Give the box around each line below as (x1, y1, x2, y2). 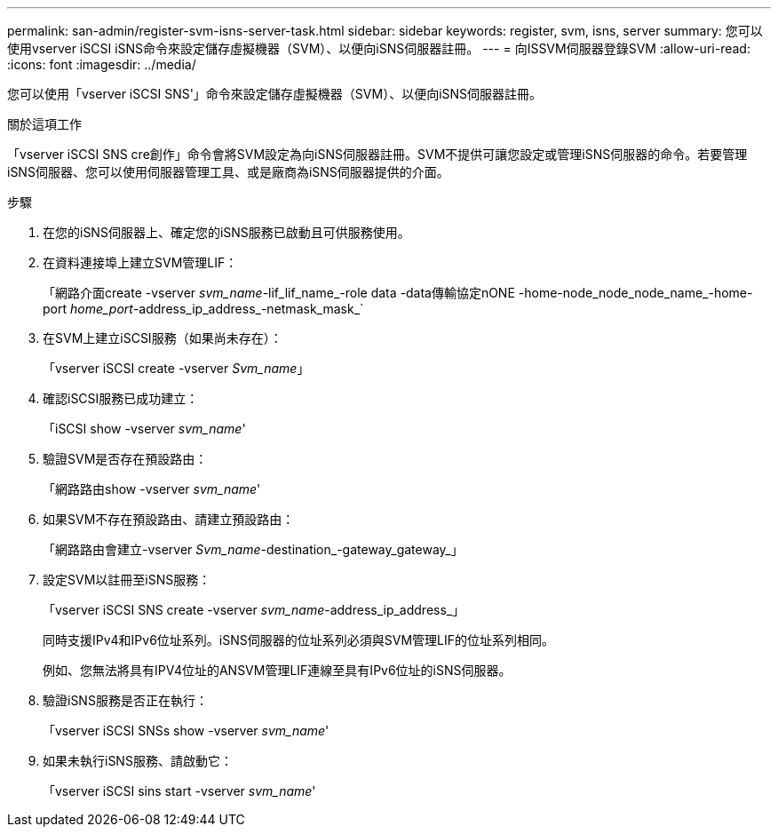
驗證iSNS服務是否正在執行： (43, 693, 208, 708)
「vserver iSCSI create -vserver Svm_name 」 (43, 361, 310, 376)
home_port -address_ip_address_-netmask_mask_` (69, 301, 364, 316)
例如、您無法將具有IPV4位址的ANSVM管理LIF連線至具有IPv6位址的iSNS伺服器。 (43, 663, 512, 678)
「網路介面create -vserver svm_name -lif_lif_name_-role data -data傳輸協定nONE (43, 285, 515, 300)
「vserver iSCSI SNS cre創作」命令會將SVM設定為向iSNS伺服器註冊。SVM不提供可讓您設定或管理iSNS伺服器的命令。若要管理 (7, 147, 748, 162)
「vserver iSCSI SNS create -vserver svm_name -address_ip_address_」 (43, 602, 465, 617)
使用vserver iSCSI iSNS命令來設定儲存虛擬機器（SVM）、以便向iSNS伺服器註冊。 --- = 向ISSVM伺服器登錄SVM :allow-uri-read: (7, 41, 750, 56)
